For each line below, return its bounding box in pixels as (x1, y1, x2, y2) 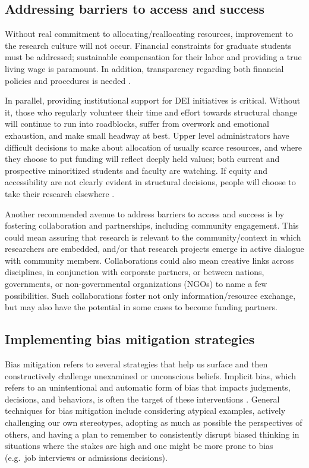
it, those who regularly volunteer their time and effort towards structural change (5, 105, 298, 118)
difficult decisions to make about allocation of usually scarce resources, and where (5, 141, 302, 153)
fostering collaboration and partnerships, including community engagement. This (5, 219, 299, 232)
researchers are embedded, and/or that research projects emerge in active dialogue (5, 242, 304, 255)
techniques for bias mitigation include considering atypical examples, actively (5, 404, 286, 417)
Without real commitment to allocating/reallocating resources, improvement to (5, 27, 293, 40)
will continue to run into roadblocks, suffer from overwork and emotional (5, 117, 269, 130)
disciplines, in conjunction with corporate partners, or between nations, (5, 266, 264, 278)
